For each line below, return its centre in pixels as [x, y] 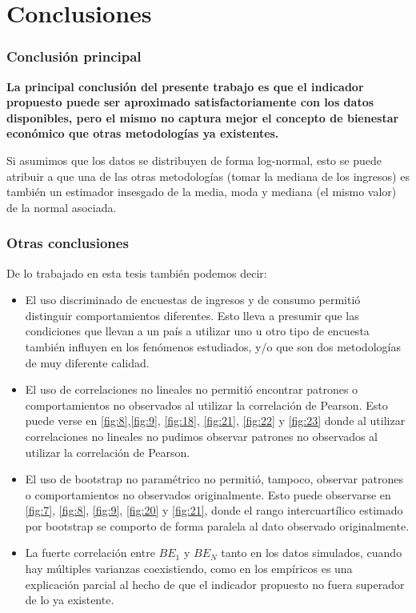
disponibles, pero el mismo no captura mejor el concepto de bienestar [203, 117]
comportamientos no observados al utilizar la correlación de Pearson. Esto [206, 405]
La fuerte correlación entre [90, 553]
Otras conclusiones [68, 243]
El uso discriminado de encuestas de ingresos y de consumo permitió [193, 300]
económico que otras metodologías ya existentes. [143, 133]
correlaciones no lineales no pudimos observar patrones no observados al [201, 436]
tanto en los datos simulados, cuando [312, 553]
